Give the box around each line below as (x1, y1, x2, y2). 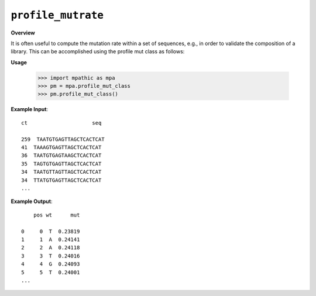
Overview (11, 29, 35, 36)
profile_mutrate (11, 9, 104, 22)
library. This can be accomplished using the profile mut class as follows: (11, 48, 185, 55)
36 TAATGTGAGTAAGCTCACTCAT (21, 152, 102, 159)
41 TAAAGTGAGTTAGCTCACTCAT (21, 144, 102, 151)
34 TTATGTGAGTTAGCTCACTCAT (21, 177, 102, 184)
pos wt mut (33, 211, 80, 218)
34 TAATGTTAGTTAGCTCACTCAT (21, 168, 102, 175)
